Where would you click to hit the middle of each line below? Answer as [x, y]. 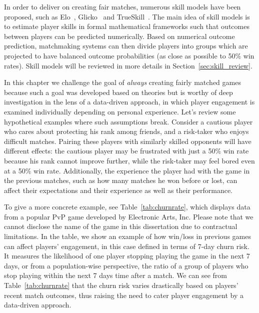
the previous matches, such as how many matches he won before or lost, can [121, 180]
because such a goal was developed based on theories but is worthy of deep [118, 92]
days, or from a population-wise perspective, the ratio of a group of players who [126, 265]
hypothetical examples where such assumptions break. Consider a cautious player [128, 121]
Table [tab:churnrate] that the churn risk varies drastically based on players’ [121, 285]
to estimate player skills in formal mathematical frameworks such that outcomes [127, 26]
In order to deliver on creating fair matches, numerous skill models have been [122, 6]
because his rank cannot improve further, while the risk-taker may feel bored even [129, 160]
